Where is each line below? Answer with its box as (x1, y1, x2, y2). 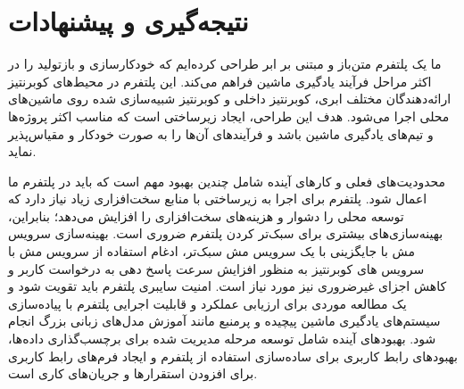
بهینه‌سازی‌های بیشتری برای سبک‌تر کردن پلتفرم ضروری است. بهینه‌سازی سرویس (8, 224, 443, 243)
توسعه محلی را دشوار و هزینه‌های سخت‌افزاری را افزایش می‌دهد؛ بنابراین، (8, 206, 404, 225)
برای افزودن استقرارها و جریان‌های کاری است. (8, 364, 258, 383)
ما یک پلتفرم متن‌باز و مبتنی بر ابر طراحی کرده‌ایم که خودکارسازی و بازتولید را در (8, 54, 442, 73)
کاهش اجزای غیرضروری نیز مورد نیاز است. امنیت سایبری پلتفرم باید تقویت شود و (8, 277, 447, 295)
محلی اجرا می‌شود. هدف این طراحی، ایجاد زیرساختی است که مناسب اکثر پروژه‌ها (8, 106, 450, 125)
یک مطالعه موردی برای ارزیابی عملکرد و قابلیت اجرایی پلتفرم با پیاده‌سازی (8, 294, 407, 312)
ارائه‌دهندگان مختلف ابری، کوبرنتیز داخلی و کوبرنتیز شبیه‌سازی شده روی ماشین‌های (8, 89, 452, 108)
